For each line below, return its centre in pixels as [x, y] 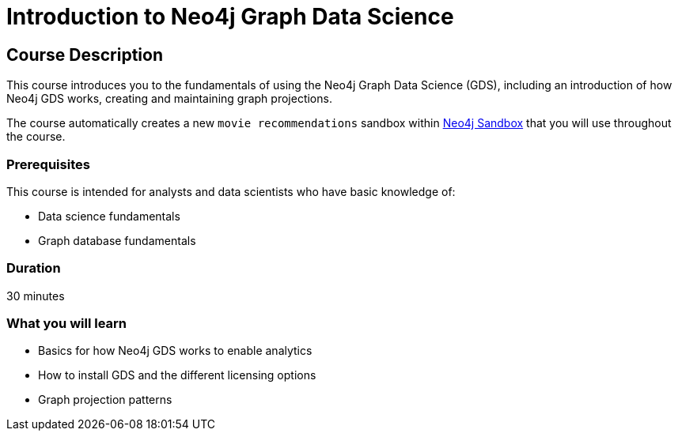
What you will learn [67, 324]
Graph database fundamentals [117, 240]
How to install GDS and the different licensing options [177, 375]
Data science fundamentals [109, 216]
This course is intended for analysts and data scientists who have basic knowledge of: [231, 191]
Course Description [85, 55]
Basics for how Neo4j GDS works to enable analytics [175, 351]
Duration [34, 268]
